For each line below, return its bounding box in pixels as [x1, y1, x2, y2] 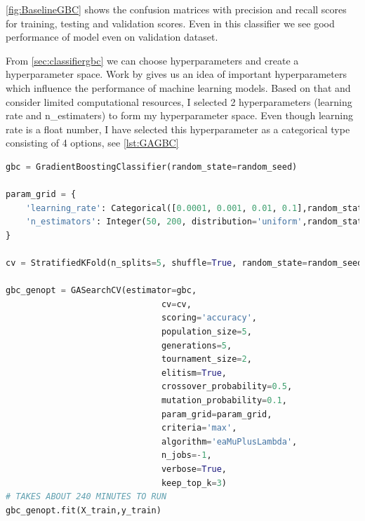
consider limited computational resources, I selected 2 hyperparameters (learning [6, 94, 352, 109]
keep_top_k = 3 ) [161, 478, 227, 488]
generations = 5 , [161, 340, 232, 351]
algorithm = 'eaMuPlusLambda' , [161, 436, 298, 447]
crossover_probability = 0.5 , [161, 381, 293, 392]
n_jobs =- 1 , [161, 450, 212, 461]
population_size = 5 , [161, 327, 252, 337]
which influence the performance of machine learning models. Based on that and [6, 80, 351, 95]
